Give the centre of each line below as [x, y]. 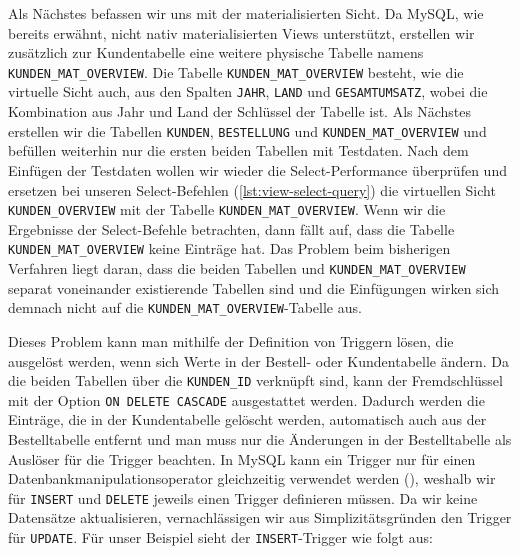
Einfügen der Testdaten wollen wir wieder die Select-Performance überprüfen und [257, 169]
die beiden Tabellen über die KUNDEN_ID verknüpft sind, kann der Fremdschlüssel [255, 380]
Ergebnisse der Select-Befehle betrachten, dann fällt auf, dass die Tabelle [231, 228]
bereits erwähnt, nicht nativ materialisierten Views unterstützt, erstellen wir [241, 32]
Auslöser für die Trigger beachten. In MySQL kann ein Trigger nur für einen [242, 458]
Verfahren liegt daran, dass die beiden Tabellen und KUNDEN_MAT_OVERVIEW [237, 268]
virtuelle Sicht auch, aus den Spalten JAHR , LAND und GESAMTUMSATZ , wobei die [248, 91]
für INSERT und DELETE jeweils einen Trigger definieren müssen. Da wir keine [243, 497]
